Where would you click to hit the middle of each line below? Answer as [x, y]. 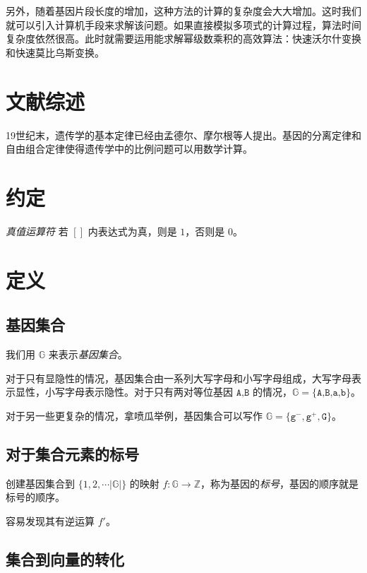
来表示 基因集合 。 [88, 354]
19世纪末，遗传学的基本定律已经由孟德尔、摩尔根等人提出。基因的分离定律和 [183, 135]
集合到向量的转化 [65, 559]
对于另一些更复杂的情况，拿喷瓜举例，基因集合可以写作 [134, 415]
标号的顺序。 [35, 497]
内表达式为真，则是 [132, 231]
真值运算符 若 [37, 231]
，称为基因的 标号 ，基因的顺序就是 [279, 483]
